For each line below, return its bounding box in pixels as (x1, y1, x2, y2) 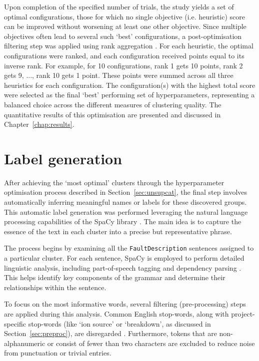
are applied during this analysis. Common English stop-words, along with (4, 309, 229, 319)
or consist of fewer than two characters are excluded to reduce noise (47, 338, 255, 348)
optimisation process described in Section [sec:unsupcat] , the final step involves (4, 187, 247, 197)
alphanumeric (4, 338, 45, 348)
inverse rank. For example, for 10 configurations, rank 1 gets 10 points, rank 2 (4, 60, 243, 70)
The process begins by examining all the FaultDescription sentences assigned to (4, 243, 254, 253)
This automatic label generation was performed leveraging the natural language (4, 206, 248, 217)
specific (4, 318, 26, 329)
